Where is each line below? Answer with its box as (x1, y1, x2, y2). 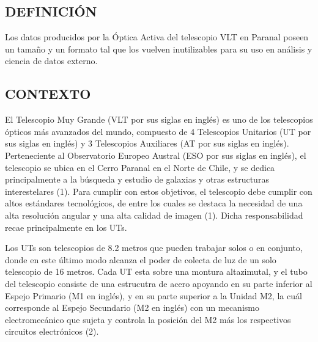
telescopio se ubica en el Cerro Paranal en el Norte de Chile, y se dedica (5, 161, 275, 173)
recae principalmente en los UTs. (5, 220, 127, 233)
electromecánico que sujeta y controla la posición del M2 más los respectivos (5, 313, 291, 326)
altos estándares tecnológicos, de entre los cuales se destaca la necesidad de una (5, 197, 303, 209)
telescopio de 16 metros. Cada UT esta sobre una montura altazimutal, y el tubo (5, 265, 308, 278)
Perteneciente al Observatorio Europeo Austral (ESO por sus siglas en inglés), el (5, 148, 306, 161)
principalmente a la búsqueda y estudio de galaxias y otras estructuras (5, 173, 269, 186)
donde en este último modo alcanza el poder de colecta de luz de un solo (5, 253, 276, 266)
